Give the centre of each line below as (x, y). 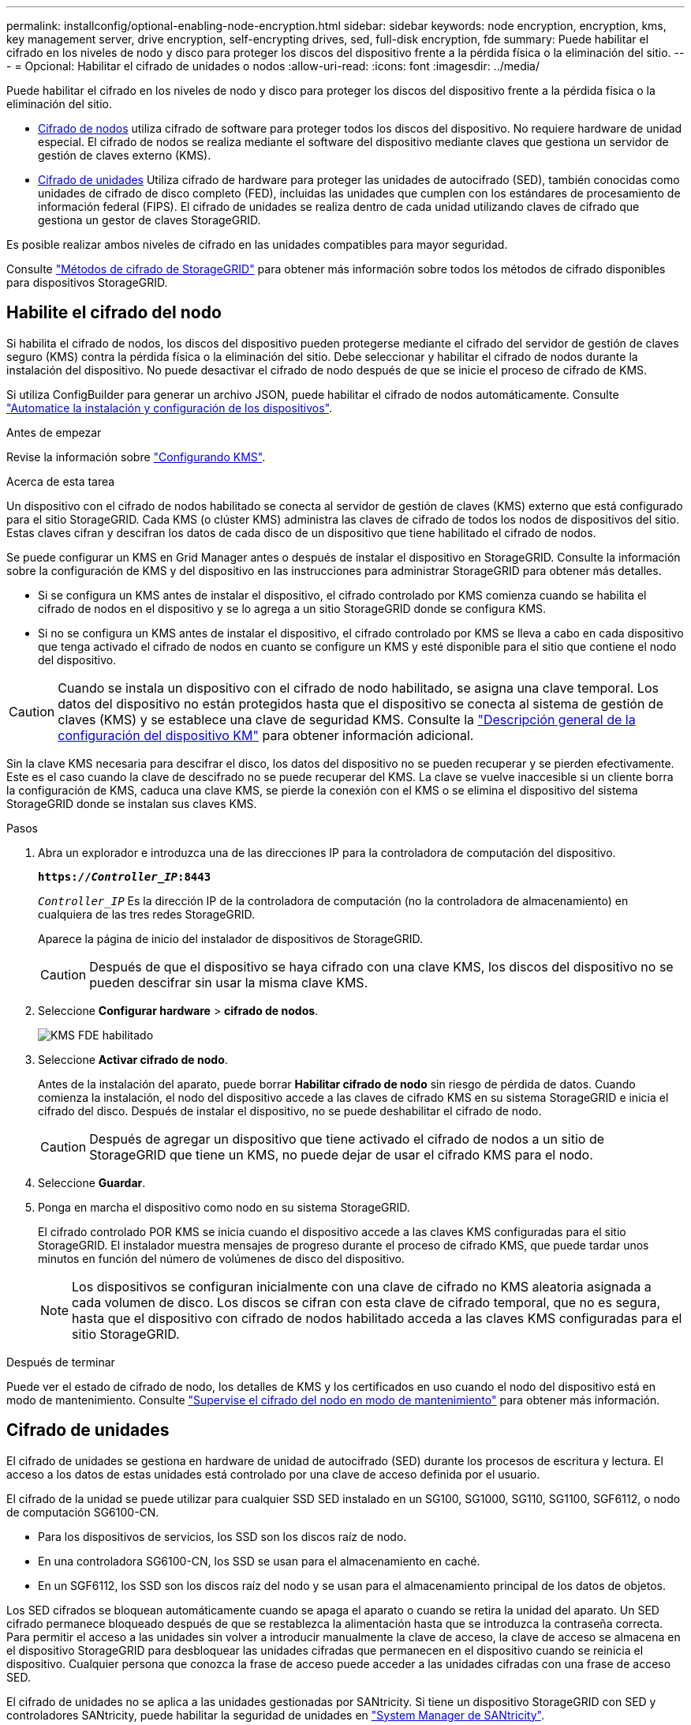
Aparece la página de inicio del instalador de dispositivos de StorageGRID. (230, 938)
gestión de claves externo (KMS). (125, 155)
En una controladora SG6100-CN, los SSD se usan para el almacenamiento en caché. (259, 1561)
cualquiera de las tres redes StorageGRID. (147, 914)
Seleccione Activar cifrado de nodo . (133, 1059)
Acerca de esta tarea (61, 481)
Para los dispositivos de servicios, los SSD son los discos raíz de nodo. (222, 1536)
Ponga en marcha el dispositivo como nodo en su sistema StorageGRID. (224, 1207)
